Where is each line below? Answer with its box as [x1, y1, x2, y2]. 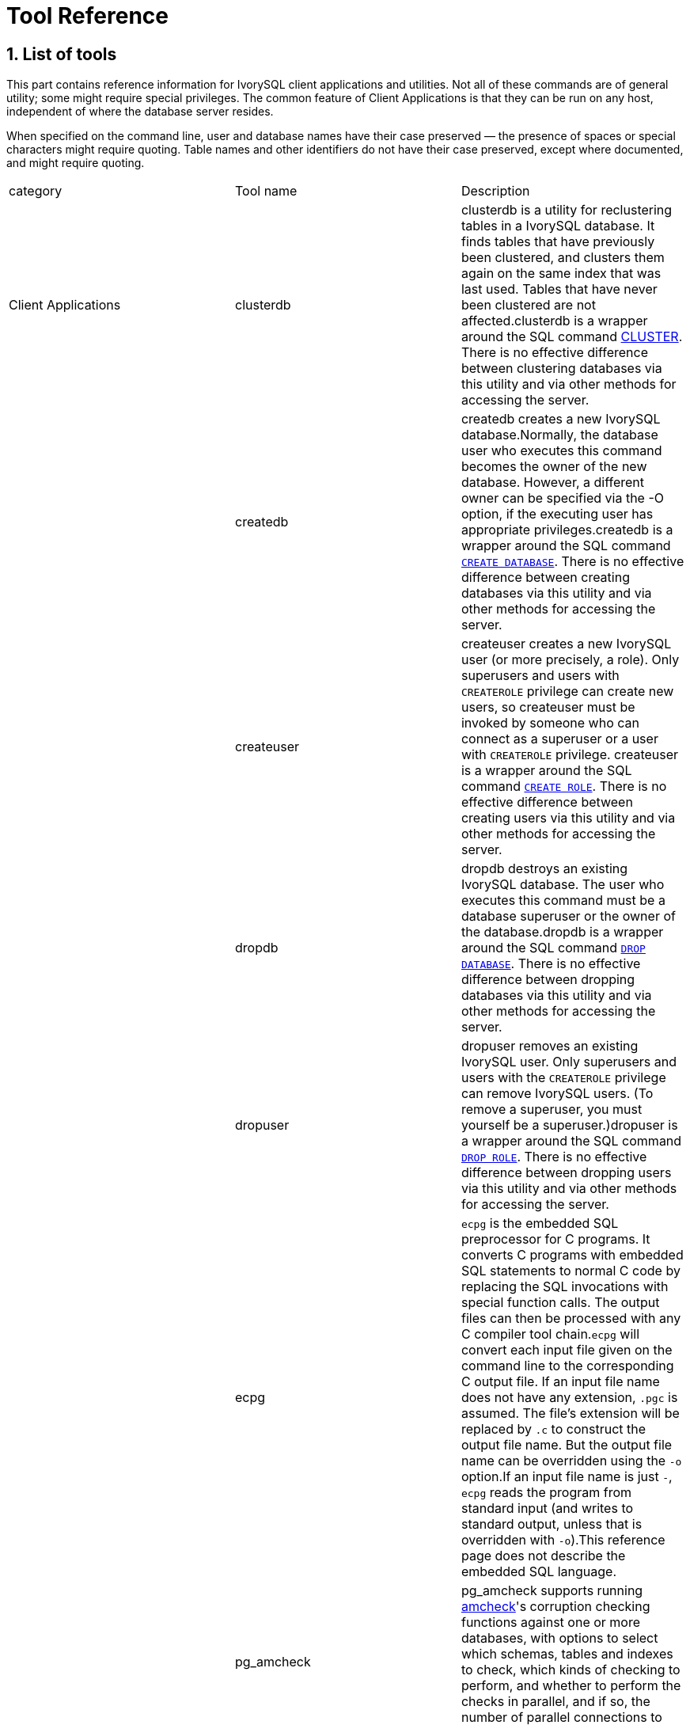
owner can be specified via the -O [461, 490, 665, 507]
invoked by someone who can [461, 715, 639, 731]
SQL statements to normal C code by [461, 1263, 681, 1279]
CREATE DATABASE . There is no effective [461, 553, 684, 570]
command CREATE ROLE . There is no [461, 778, 667, 795]
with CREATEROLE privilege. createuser [461, 747, 679, 763]
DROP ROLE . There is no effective [461, 1149, 647, 1165]
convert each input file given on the [461, 1342, 673, 1358]
